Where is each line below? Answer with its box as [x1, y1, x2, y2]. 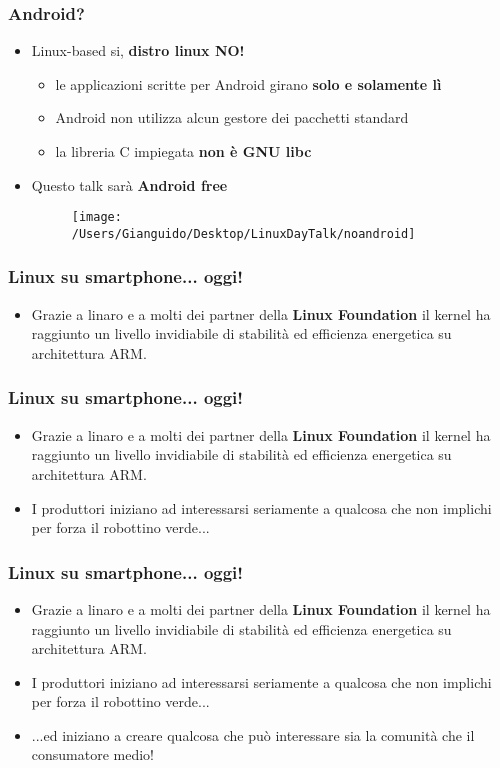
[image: [71, 210, 122, 225]
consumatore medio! [31, 744, 155, 765]
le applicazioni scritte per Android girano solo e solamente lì [55, 73, 442, 94]
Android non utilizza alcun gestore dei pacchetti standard [55, 107, 409, 128]
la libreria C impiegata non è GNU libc [55, 141, 312, 161]
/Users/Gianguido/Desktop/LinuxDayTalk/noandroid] [71, 226, 416, 241]
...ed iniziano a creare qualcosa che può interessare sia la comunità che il [31, 724, 475, 745]
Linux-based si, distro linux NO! [31, 40, 245, 61]
